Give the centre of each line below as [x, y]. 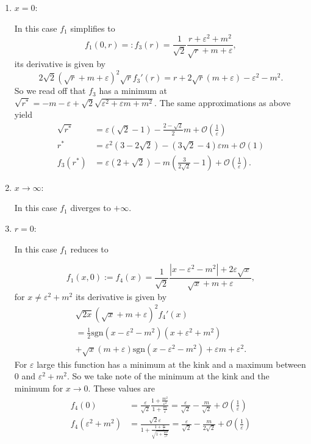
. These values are [122, 388]
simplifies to [93, 28]
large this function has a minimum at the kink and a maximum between [171, 364]
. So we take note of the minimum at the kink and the [168, 376]
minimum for [39, 388]
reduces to [89, 249]
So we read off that [50, 91]
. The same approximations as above [223, 102]
